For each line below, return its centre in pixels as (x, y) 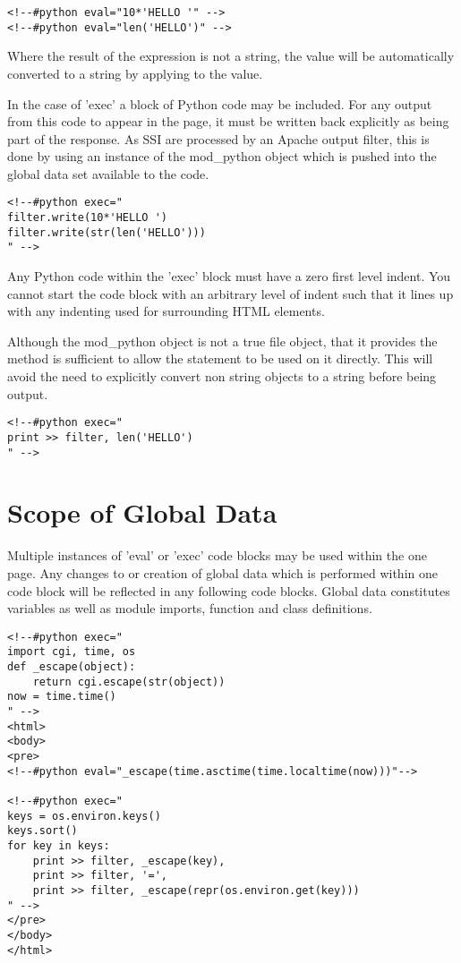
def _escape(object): (72, 667)
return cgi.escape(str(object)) (129, 682)
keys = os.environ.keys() (84, 816)
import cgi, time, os (72, 652)
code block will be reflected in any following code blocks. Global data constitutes (229, 590)
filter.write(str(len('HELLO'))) (107, 232)
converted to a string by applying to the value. (135, 73)
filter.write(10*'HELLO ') (87, 218)
